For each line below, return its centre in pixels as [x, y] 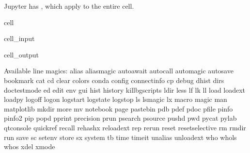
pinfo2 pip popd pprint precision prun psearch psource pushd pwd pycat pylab [120, 118]
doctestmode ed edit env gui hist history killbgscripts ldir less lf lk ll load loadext [125, 90]
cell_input [19, 38]
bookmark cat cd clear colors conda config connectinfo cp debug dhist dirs [114, 80]
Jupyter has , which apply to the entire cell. [69, 6]
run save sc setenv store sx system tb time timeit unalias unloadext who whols [120, 137]
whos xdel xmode [30, 146]
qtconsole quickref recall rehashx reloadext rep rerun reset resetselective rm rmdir [125, 127]
